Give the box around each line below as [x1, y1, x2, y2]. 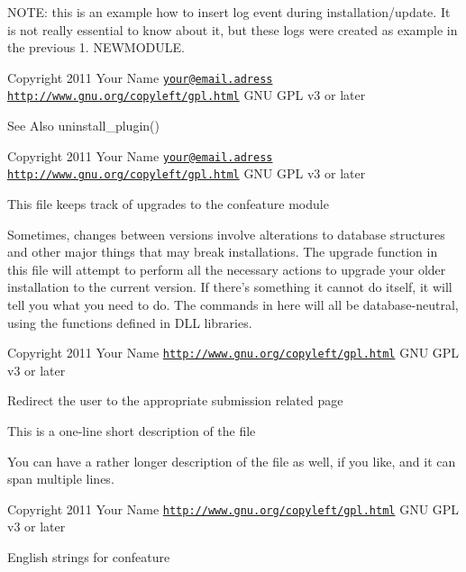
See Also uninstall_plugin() [7, 116, 160, 135]
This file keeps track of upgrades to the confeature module [7, 195, 329, 213]
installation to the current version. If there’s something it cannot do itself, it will [7, 277, 452, 296]
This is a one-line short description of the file [7, 422, 256, 440]
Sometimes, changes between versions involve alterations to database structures [7, 224, 445, 243]
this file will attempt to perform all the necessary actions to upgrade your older [7, 259, 446, 278]
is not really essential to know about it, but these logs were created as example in [7, 20, 458, 39]
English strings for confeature [7, 548, 170, 567]
